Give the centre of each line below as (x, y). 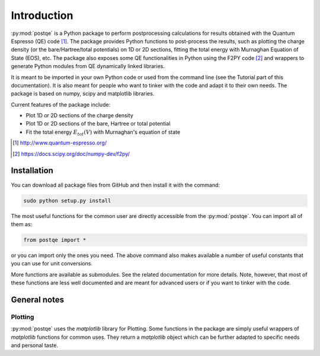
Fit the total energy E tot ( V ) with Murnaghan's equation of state (103, 132)
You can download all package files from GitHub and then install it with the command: (116, 185)
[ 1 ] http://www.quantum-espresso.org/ (60, 143)
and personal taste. (35, 345)
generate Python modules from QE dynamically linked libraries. (88, 66)
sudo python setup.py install (67, 201)
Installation (32, 171)
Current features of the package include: (61, 104)
